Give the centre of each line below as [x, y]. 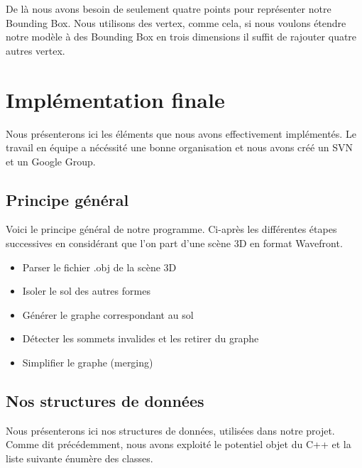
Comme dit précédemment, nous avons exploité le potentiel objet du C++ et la [179, 444]
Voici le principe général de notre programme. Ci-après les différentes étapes [171, 229]
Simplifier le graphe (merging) [88, 363]
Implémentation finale [115, 99]
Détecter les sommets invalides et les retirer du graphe [141, 338]
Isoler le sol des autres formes [86, 291]
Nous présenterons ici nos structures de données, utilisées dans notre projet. [170, 430]
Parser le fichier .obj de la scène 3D [99, 267]
